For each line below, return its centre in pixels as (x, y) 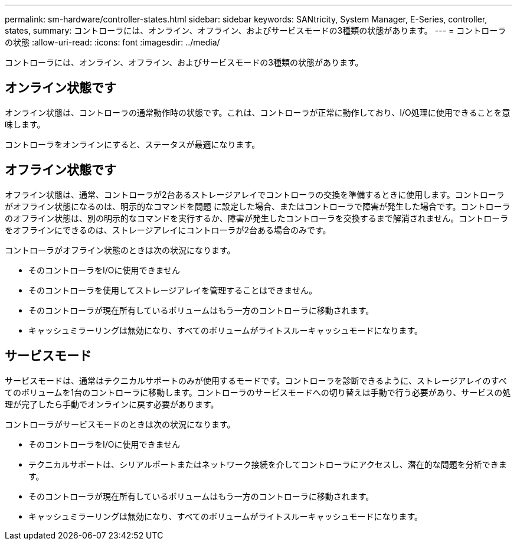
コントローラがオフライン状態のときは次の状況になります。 (120, 250)
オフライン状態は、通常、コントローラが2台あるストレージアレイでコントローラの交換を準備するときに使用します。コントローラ (255, 194)
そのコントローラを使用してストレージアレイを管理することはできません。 (173, 290)
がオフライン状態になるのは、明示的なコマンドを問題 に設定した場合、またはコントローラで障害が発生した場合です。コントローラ (258, 206)
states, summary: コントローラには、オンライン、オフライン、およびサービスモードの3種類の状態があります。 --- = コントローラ (256, 30)
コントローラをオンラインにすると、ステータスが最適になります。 (132, 144)
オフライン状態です (60, 170)
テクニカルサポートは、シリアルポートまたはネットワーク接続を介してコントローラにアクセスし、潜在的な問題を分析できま (268, 464)
